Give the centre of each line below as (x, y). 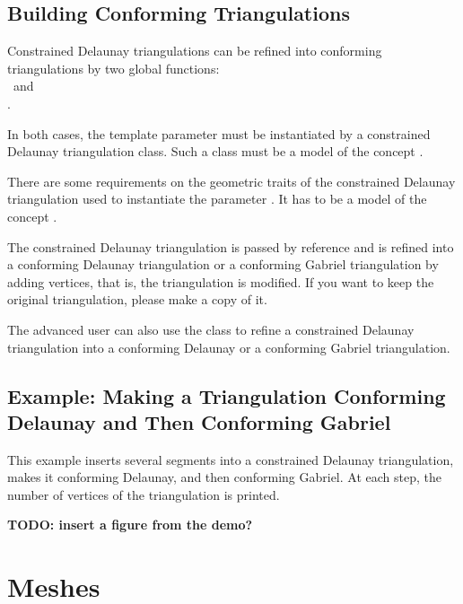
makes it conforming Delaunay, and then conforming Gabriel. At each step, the (224, 477)
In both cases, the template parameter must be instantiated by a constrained (219, 133)
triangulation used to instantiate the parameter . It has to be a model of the (217, 199)
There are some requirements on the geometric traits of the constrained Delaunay (231, 181)
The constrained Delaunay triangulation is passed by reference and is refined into (231, 246)
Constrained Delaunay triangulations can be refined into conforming (195, 51)
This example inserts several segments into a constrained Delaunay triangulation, (231, 459)
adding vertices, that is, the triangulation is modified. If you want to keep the (221, 281)
